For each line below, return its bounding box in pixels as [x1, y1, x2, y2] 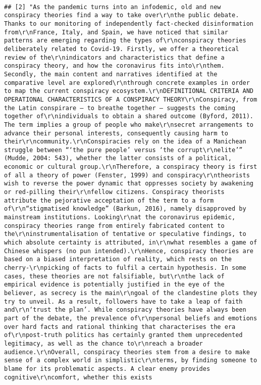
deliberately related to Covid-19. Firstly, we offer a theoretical [4, 45, 239, 53]
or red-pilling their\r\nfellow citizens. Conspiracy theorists [4, 188, 225, 196]
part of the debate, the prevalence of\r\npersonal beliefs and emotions [4, 314, 257, 322]
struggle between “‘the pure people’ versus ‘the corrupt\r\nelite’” [4, 146, 243, 154]
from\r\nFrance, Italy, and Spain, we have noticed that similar [4, 28, 228, 36]
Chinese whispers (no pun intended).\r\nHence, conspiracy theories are [4, 247, 253, 255]
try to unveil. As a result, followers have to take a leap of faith [4, 298, 243, 305]
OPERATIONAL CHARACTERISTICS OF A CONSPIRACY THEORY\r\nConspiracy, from [4, 95, 257, 103]
